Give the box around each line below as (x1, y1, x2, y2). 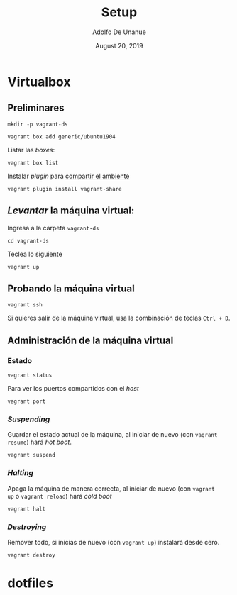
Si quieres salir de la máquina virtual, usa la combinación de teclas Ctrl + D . (7, 313, 231, 323)
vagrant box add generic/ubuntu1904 (7, 133, 116, 140)
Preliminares (7, 102, 65, 114)
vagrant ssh (7, 301, 43, 308)
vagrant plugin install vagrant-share (7, 185, 122, 192)
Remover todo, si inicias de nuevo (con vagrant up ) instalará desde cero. (7, 538, 220, 546)
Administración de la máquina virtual (7, 334, 174, 346)
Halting (7, 468, 34, 478)
